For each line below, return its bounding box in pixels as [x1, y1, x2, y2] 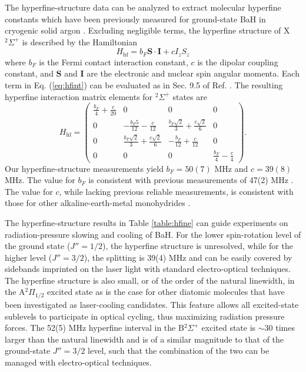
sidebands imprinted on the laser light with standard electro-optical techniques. [5, 263, 291, 275]
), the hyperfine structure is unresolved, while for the [102, 240, 293, 252]
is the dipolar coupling [197, 55, 278, 68]
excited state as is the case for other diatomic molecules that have [47, 285, 285, 298]
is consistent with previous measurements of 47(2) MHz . [88, 174, 294, 186]
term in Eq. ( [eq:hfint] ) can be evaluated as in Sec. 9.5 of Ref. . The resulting [5, 79, 283, 91]
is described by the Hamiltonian [22, 35, 138, 48]
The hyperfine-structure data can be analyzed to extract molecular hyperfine [5, 1, 281, 13]
